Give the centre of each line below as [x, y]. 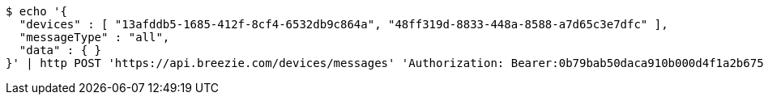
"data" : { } [60, 50]
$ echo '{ [36, 11]
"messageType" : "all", [94, 37]
